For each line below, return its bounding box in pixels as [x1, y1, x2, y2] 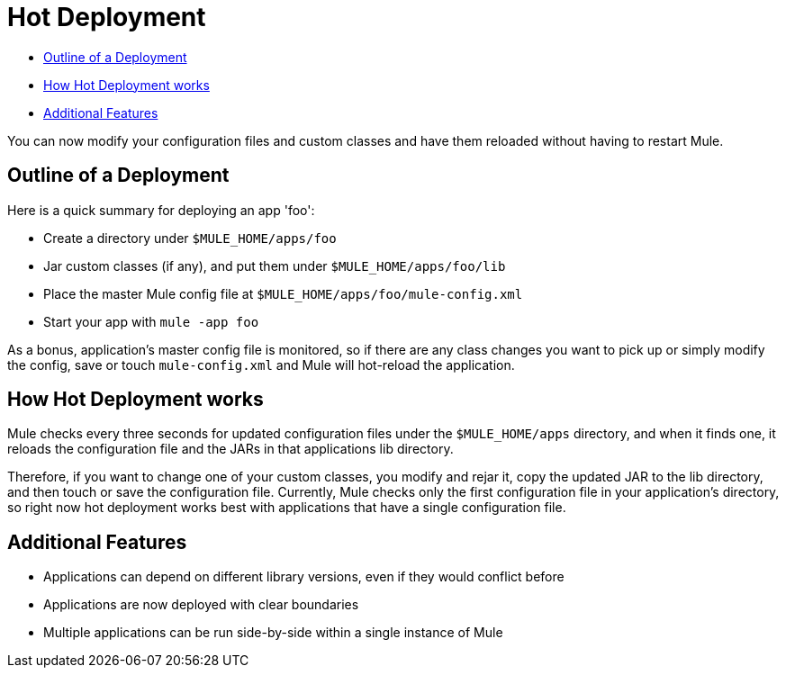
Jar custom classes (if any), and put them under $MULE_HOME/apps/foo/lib [43, 257, 506, 274]
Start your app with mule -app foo [43, 313, 259, 329]
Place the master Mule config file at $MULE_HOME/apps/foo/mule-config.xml [43, 285, 523, 301]
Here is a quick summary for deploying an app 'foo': [7, 202, 315, 218]
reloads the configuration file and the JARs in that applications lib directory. [7, 441, 454, 457]
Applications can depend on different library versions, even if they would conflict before [43, 569, 565, 585]
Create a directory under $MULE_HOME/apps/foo [43, 229, 337, 246]
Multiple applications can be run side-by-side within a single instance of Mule [43, 625, 503, 641]
